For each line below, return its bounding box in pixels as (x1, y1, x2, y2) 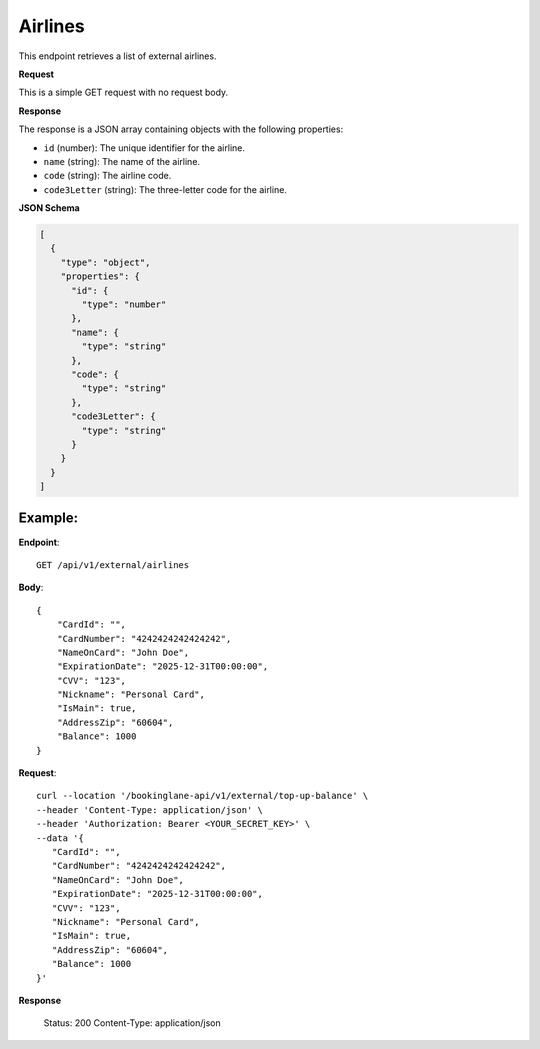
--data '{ (36, 832, 84, 844)
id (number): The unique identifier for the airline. (43, 141, 245, 154)
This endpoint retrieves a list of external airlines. (18, 50, 217, 62)
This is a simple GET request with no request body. (18, 86, 229, 99)
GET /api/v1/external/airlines (36, 559, 190, 570)
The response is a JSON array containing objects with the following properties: (18, 123, 344, 135)
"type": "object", (60, 256, 151, 268)
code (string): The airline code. (43, 170, 172, 182)
